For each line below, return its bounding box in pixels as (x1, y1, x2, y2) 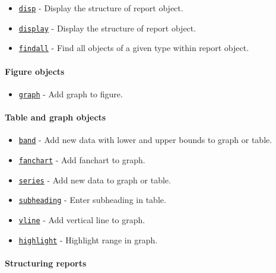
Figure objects (5, 65, 65, 77)
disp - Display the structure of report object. (18, 2, 183, 14)
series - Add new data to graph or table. (18, 173, 171, 186)
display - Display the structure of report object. (18, 21, 196, 34)
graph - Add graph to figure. (18, 87, 123, 100)
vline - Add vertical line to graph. (18, 213, 145, 226)
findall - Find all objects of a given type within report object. (18, 42, 249, 54)
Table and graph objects (5, 111, 106, 123)
